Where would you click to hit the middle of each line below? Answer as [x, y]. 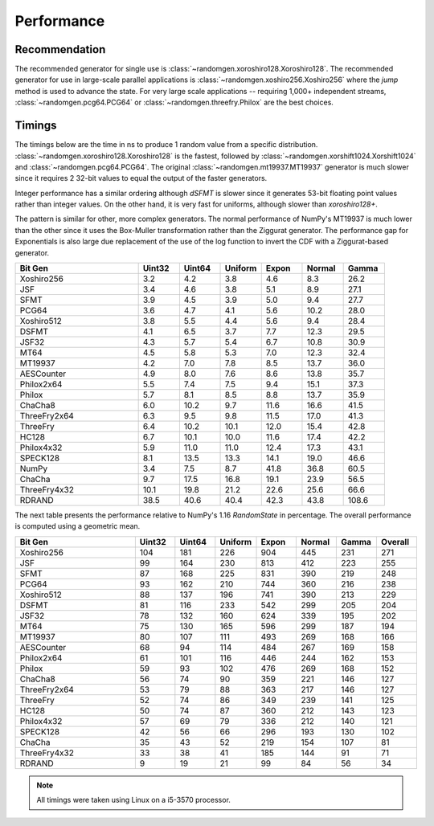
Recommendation [60, 49]
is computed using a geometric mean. [78, 526]
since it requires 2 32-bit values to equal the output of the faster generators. [141, 178]
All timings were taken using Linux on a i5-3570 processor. [133, 800]
